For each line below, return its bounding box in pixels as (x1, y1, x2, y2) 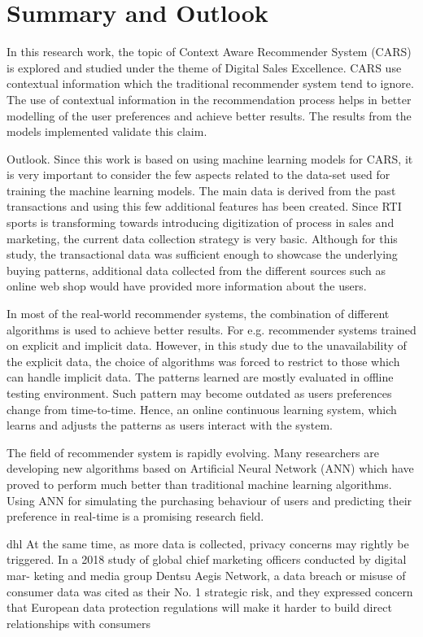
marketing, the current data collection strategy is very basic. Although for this (7, 229, 398, 247)
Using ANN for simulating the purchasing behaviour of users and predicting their (7, 491, 412, 508)
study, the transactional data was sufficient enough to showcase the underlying (7, 246, 398, 263)
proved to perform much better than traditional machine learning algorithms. (7, 475, 392, 492)
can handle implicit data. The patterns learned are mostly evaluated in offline (7, 369, 394, 386)
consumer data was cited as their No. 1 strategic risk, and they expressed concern (7, 582, 413, 600)
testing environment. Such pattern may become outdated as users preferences (7, 385, 392, 401)
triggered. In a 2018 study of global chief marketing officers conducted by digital (7, 551, 407, 568)
